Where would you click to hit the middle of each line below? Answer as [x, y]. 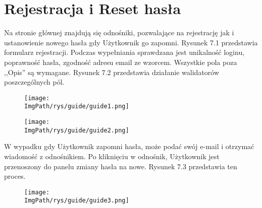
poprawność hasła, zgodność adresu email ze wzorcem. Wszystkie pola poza [121, 62]
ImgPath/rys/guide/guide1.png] [77, 107]
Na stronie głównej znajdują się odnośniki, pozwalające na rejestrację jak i [119, 32]
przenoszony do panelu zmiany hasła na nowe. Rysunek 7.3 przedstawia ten [121, 166]
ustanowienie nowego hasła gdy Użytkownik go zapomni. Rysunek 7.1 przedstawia [131, 42]
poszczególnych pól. [34, 82]
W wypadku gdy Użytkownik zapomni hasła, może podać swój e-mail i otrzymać [129, 146]
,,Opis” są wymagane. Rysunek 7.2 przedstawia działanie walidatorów [112, 72]
